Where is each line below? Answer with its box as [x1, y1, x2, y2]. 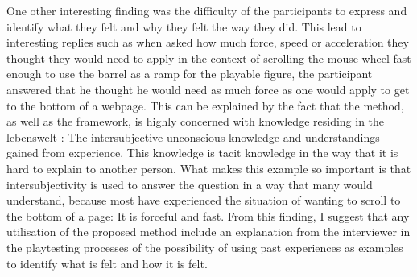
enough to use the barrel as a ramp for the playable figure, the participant [6, 65, 373, 82]
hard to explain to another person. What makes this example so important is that [6, 159, 411, 176]
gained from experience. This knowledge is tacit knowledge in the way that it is [6, 144, 398, 161]
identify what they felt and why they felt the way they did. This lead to [6, 18, 361, 35]
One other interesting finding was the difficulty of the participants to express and [6, 2, 407, 19]
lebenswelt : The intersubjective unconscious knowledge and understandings [6, 128, 380, 145]
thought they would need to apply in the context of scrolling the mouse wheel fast [6, 49, 411, 66]
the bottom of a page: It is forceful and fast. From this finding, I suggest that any [6, 207, 410, 224]
